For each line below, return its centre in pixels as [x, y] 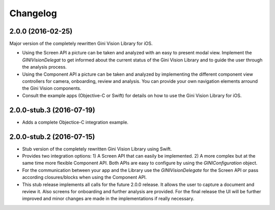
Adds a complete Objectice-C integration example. [75, 122]
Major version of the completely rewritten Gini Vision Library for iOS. [81, 44]
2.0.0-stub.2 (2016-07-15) [52, 137]
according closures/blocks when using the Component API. [85, 177]
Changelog [33, 13]
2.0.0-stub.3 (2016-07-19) [52, 110]
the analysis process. [45, 67]
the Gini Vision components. [52, 88]
